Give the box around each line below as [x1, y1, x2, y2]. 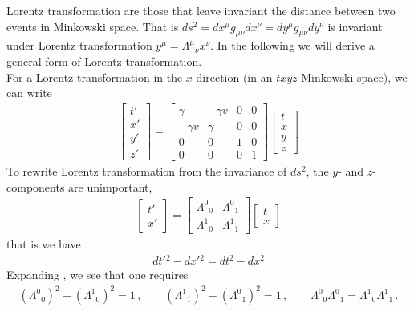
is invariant [327, 18, 383, 34]
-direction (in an [192, 68, 273, 85]
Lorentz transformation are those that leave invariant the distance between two [6, 2, 396, 18]
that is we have [6, 236, 81, 252]
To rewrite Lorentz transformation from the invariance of [6, 162, 287, 179]
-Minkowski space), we [297, 68, 408, 85]
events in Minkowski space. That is [6, 18, 179, 34]
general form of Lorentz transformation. [6, 52, 202, 69]
